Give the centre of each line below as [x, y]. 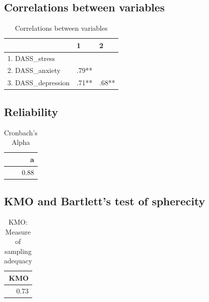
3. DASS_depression [39, 83]
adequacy [18, 261]
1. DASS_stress [31, 58]
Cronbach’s [21, 132]
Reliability [31, 111]
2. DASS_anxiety [34, 70]
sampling [18, 251]
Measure [18, 231]
